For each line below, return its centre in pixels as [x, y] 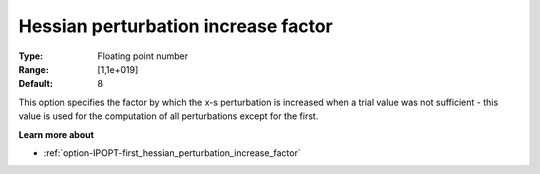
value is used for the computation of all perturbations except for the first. [168, 116]
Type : [31, 56]
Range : [33, 69]
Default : [36, 84]
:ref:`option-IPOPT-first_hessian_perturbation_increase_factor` [172, 152]
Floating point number [143, 56]
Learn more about [56, 134]
